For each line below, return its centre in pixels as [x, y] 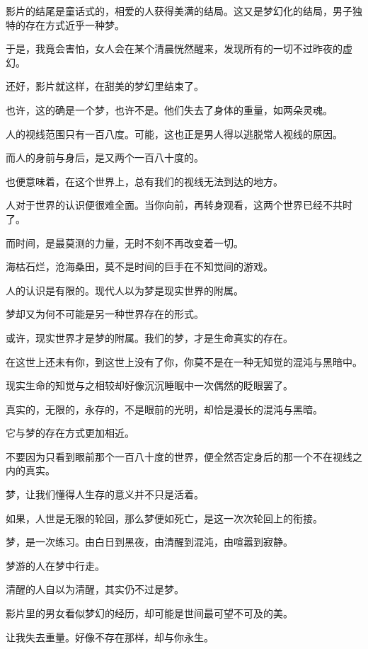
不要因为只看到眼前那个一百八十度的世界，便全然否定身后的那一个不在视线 [179, 456]
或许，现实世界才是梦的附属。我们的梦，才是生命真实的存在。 [149, 337]
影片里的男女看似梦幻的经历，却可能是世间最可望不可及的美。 [149, 613]
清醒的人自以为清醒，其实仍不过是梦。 [95, 589]
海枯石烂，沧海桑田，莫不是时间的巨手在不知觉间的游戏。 [139, 266]
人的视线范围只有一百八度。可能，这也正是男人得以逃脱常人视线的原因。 [174, 133]
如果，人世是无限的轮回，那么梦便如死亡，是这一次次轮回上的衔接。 [164, 518]
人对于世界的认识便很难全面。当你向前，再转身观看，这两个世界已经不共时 [179, 205]
